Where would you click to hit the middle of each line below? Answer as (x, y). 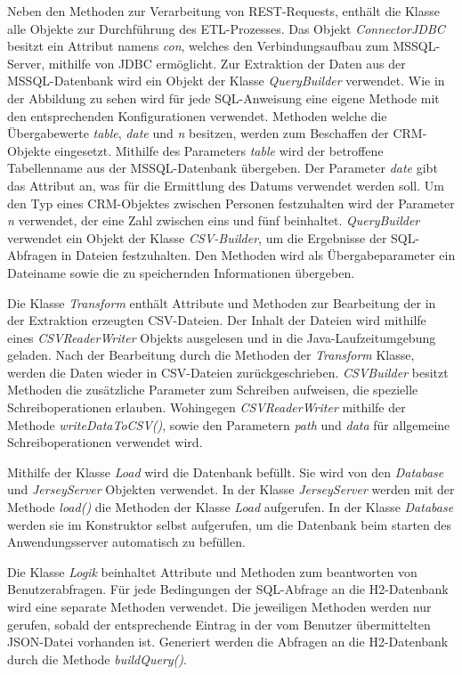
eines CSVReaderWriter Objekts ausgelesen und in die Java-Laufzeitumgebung (222, 337)
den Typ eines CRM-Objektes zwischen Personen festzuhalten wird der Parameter (231, 203)
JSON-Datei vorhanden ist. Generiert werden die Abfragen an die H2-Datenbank (228, 642)
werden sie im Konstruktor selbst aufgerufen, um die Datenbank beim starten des (230, 524)
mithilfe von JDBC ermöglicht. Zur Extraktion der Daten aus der (227, 63)
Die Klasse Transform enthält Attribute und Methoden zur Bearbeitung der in (222, 302)
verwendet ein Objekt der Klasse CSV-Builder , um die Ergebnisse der (197, 237)
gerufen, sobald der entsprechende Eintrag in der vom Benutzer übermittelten (219, 624)
